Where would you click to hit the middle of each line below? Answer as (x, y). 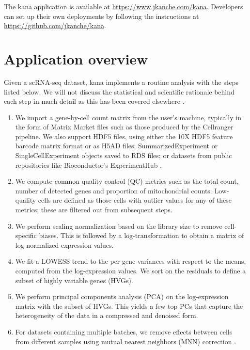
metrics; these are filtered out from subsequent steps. (94, 210)
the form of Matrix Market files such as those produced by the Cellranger (124, 127)
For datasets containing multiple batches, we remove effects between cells (124, 331)
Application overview (76, 58)
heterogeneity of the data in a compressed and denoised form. (107, 315)
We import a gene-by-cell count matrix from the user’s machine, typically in (128, 117)
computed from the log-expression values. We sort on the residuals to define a (131, 270)
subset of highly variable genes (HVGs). (74, 280)
